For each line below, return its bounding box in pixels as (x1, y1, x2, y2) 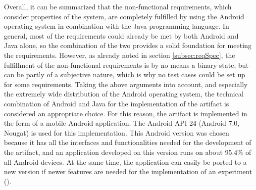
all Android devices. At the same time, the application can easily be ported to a (4, 156, 247, 167)
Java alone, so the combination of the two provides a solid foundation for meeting (4, 40, 252, 50)
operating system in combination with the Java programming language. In (4, 21, 229, 31)
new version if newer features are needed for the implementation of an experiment (4, 166, 252, 177)
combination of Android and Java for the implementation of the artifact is (4, 98, 229, 108)
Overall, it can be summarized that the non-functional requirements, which (4, 1, 232, 11)
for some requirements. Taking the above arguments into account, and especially (4, 79, 248, 89)
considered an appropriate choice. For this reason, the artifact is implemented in (4, 108, 248, 118)
